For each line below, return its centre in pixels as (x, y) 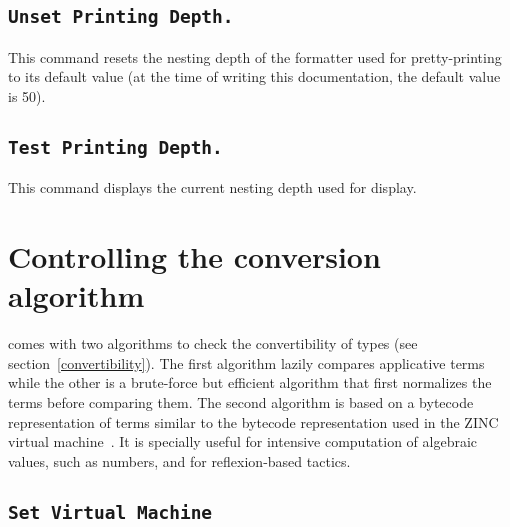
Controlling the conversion (194, 256)
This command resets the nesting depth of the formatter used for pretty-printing (255, 56)
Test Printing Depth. (115, 147)
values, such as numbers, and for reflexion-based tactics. (179, 460)
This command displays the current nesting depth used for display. (212, 187)
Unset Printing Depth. (121, 17)
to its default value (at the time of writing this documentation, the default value (254, 76)
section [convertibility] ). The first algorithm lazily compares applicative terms (246, 362)
